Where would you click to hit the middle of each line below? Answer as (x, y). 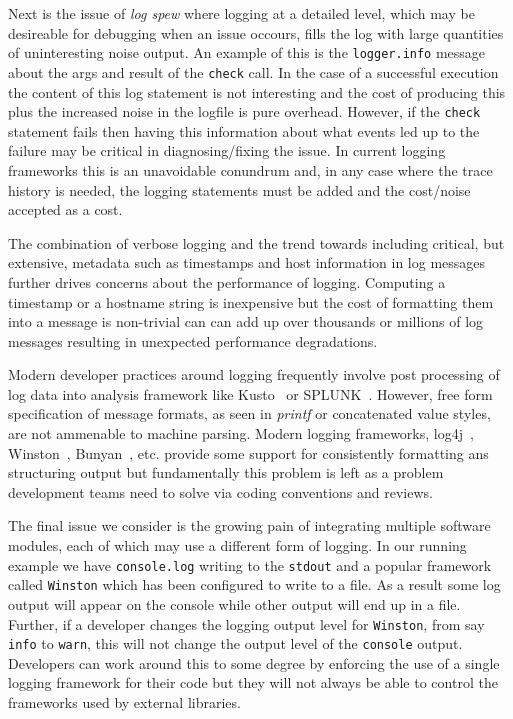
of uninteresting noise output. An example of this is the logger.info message (247, 52)
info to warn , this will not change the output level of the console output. (235, 643)
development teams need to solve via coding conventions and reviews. (220, 491)
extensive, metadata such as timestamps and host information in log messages (247, 262)
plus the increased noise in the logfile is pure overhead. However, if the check (244, 111)
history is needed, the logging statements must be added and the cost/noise (239, 189)
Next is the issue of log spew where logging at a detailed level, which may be (241, 13)
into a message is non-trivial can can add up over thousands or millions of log (246, 321)
